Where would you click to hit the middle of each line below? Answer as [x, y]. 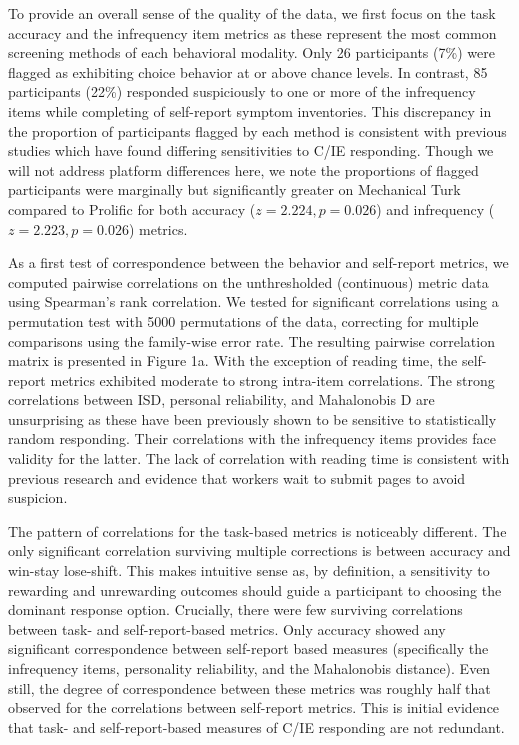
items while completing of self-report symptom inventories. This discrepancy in [250, 110]
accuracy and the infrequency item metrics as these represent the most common [252, 32]
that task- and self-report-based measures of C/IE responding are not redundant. [256, 726]
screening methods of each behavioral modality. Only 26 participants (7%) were [251, 52]
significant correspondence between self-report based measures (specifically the [248, 648]
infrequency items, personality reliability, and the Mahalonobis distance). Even [249, 668]
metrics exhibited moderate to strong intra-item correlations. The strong [272, 379]
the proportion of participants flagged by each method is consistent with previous [257, 130]
